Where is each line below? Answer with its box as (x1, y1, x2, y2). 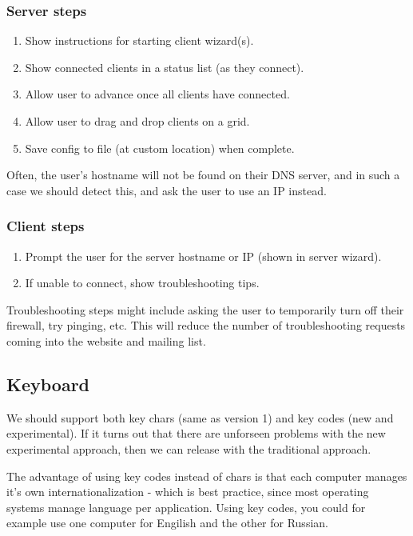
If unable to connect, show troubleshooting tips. (25, 274, 260, 291)
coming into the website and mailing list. (6, 332, 206, 349)
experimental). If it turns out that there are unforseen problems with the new (6, 425, 386, 442)
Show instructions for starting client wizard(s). (25, 32, 254, 49)
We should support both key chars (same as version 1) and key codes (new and (6, 409, 394, 426)
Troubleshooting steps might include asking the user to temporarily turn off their (6, 301, 404, 318)
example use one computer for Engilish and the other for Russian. (6, 514, 328, 531)
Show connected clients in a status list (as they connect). (25, 58, 304, 75)
